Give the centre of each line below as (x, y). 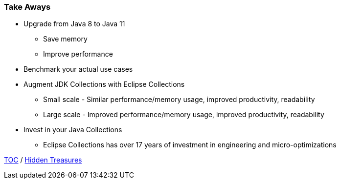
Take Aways (27, 7)
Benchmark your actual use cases (78, 69)
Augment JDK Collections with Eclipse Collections (104, 84)
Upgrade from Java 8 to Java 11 (74, 24)
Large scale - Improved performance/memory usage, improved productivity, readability (184, 115)
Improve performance (78, 54)
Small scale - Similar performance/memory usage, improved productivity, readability (179, 100)
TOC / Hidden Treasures (43, 160)
